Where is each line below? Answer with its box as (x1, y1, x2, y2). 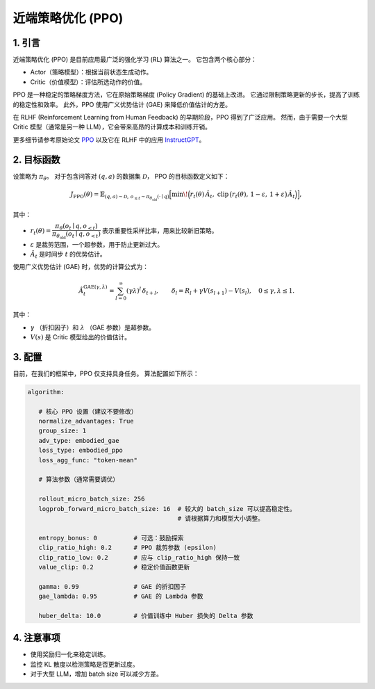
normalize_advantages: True (38, 417, 135, 425)
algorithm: (27, 388, 65, 396)
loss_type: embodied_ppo (38, 446, 123, 455)
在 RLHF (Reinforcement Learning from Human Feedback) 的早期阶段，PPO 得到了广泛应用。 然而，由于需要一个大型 (12, 113, 349, 122)
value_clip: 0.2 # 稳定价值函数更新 (38, 563, 190, 571)
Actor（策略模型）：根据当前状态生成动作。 (30, 68, 153, 76)
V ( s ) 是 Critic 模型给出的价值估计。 (30, 333, 131, 341)
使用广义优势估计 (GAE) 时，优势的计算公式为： (12, 263, 149, 271)
